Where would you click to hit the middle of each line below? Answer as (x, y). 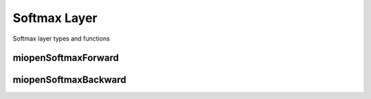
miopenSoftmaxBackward (69, 80)
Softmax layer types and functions (61, 38)
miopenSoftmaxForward (66, 58)
